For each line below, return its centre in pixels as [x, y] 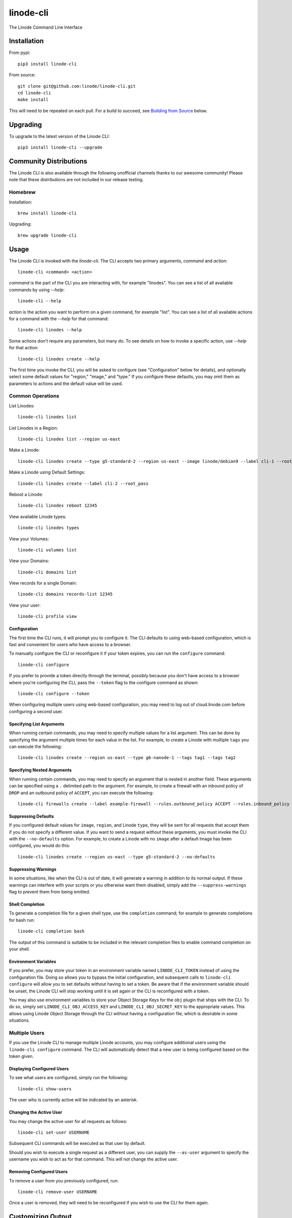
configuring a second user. [36, 711]
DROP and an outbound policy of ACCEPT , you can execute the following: [81, 793]
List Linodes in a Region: [34, 428]
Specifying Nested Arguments [40, 770]
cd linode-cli [34, 93]
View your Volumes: [29, 539]
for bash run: [22, 920]
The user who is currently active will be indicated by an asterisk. [73, 1100]
